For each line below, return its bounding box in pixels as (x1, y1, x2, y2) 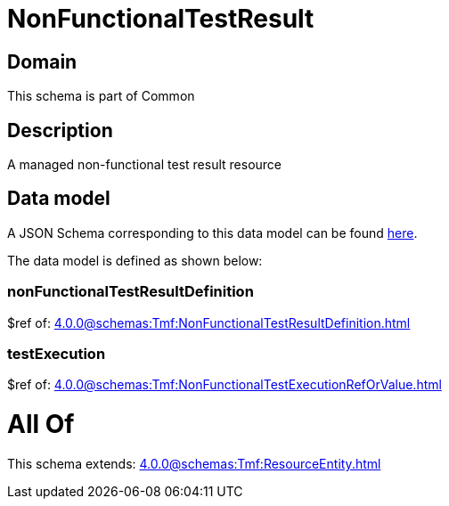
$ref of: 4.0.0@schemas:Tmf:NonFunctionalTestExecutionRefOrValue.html (7, 377, 442, 393)
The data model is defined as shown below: (7, 252, 263, 268)
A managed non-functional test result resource (7, 157, 282, 173)
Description (7, 118, 113, 142)
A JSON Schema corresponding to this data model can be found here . (7, 224, 418, 241)
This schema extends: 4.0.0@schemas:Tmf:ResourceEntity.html (7, 455, 381, 471)
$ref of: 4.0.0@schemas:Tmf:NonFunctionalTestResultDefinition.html (7, 314, 411, 331)
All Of (7, 409, 75, 440)
